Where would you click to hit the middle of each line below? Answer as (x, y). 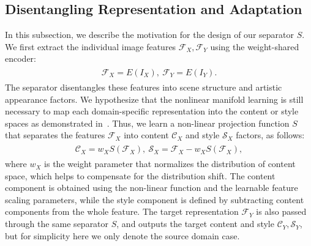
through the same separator (57, 224)
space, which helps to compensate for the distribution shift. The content (140, 175)
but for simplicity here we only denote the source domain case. (122, 235)
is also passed (281, 211)
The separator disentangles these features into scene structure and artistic (144, 87)
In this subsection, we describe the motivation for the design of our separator (149, 35)
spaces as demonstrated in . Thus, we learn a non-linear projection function (147, 123)
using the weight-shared (255, 46)
